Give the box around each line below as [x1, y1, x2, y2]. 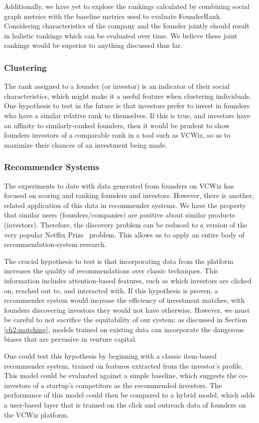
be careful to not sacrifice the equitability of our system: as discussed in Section [4, 314, 247, 325]
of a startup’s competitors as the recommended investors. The [33, 380, 222, 390]
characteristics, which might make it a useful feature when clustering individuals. [4, 90, 251, 101]
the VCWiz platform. [4, 409, 69, 420]
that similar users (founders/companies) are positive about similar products [4, 210, 235, 220]
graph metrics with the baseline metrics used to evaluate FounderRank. [4, 10, 222, 21]
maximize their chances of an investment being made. [4, 139, 167, 150]
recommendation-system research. [4, 239, 107, 249]
